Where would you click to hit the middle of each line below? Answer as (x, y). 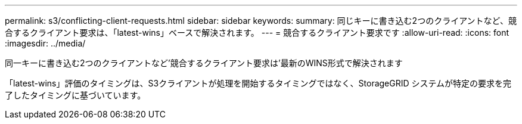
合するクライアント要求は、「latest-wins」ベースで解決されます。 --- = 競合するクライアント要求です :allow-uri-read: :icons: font (257, 32)
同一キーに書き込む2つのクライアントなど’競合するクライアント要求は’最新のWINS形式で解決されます (204, 63)
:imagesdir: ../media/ (45, 43)
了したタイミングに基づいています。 (75, 95)
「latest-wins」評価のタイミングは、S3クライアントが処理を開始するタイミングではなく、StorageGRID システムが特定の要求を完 (258, 83)
